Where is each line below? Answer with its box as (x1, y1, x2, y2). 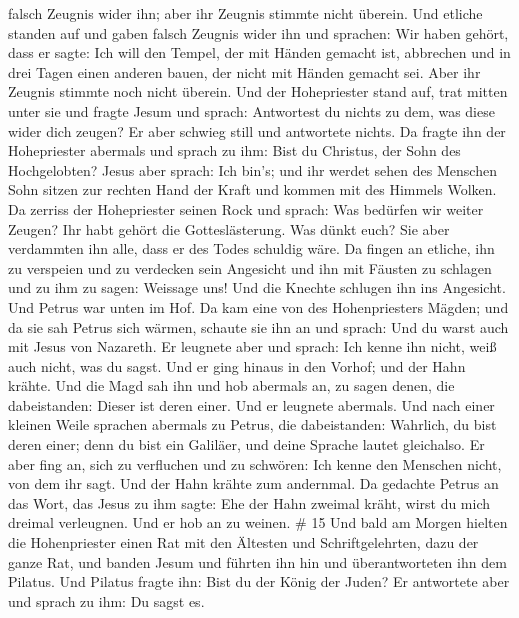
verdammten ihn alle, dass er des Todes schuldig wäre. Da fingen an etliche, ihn (8, 238, 495, 259)
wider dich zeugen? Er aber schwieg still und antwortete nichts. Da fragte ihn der (8, 120, 506, 141)
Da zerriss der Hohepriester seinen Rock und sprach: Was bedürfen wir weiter (8, 198, 484, 219)
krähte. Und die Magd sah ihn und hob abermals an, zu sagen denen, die (8, 375, 455, 396)
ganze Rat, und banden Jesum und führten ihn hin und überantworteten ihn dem (8, 551, 507, 572)
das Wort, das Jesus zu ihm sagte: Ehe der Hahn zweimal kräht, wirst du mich (8, 492, 491, 513)
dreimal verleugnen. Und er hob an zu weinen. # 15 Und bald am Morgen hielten (8, 512, 508, 533)
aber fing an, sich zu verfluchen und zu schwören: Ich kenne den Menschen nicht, (8, 453, 502, 474)
